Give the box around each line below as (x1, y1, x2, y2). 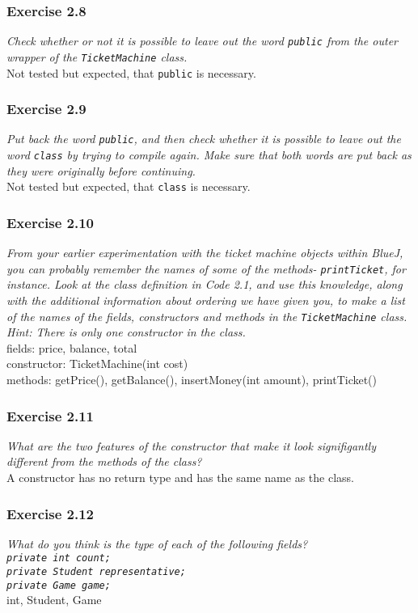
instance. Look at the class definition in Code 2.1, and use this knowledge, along (6, 276, 403, 293)
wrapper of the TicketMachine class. (6, 48, 188, 65)
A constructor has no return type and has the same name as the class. (6, 469, 354, 486)
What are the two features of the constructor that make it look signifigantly (6, 437, 376, 454)
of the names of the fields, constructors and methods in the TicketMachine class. (6, 307, 407, 324)
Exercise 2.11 (6, 405, 95, 425)
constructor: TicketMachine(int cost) (6, 355, 188, 372)
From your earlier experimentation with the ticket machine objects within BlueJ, (6, 244, 403, 261)
